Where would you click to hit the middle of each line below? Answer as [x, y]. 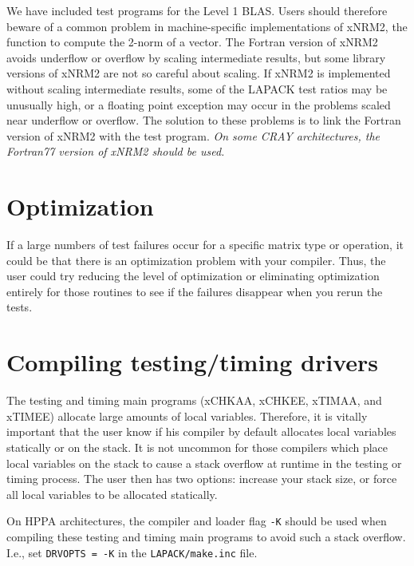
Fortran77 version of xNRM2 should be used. [116, 151]
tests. [20, 307]
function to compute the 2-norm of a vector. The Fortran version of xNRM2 [192, 42]
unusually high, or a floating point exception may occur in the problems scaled [199, 104]
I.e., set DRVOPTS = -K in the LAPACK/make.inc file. [132, 552]
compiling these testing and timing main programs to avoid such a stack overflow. [206, 536]
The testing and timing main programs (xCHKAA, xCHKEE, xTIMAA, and [194, 400]
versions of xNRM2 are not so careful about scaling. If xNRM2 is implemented [199, 73]
